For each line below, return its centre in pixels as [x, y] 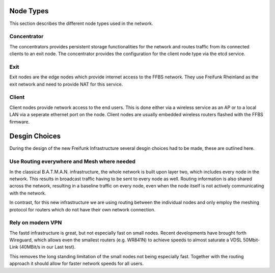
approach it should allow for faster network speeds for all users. [76, 264]
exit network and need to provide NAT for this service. [66, 84]
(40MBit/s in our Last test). [48, 247]
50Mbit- [251, 240]
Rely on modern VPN [36, 223]
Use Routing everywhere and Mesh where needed [73, 161]
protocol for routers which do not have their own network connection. [82, 209]
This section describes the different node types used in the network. [81, 23]
